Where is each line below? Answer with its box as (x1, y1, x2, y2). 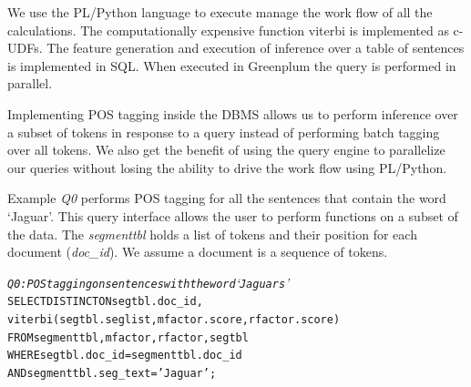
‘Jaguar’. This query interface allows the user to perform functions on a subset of (7, 206, 458, 225)
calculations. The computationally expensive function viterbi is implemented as (7, 20, 449, 39)
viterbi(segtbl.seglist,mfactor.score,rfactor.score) (7, 313, 341, 327)
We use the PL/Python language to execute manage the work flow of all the (7, 3, 433, 21)
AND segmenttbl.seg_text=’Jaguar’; (7, 367, 217, 380)
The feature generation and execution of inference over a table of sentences (46, 38, 465, 57)
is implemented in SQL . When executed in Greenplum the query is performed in (7, 56, 456, 75)
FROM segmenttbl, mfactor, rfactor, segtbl (7, 331, 249, 344)
